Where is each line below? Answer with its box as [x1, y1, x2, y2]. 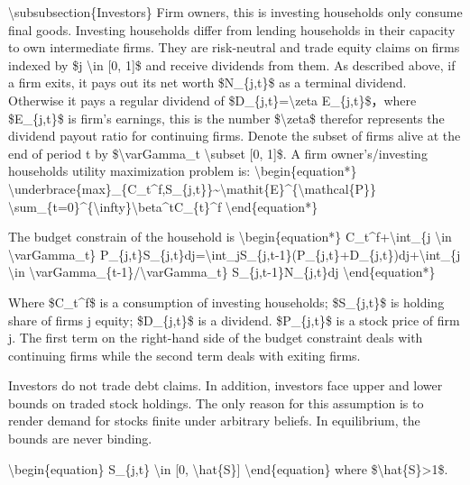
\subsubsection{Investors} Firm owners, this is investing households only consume [8, 3, 463, 21]
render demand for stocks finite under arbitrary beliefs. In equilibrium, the [8, 411, 420, 430]
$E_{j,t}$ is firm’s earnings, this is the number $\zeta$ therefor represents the [8, 108, 445, 127]
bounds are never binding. [8, 429, 152, 448]
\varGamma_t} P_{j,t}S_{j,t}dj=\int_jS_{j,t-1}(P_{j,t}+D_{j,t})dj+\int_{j [8, 244, 461, 263]
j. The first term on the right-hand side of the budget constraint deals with [8, 328, 423, 347]
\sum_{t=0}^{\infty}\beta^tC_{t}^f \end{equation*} [8, 197, 318, 215]
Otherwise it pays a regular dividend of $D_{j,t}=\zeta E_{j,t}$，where [8, 90, 417, 109]
